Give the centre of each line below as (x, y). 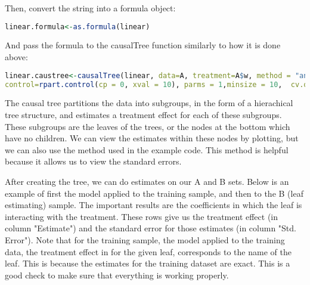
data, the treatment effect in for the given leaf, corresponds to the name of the (148, 251)
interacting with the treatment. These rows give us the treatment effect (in (142, 216)
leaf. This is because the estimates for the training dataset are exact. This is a (148, 263)
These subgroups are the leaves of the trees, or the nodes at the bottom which (148, 126)
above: (16, 57)
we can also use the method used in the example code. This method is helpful (147, 149)
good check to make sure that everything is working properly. (117, 275)
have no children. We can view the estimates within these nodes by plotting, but (152, 138)
